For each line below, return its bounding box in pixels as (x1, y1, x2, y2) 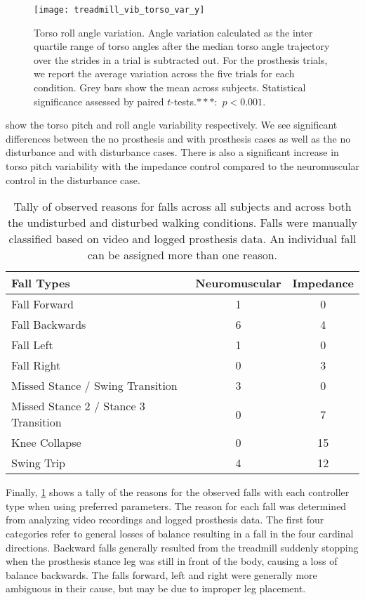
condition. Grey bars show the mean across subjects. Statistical (34, 80, 306, 95)
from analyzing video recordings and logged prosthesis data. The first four (6, 512, 324, 527)
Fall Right (11, 357, 61, 374)
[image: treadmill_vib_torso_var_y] (34, 5, 205, 15)
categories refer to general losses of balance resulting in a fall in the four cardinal (6, 526, 354, 540)
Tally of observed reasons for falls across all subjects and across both (13, 198, 352, 215)
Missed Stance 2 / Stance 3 (11, 398, 145, 415)
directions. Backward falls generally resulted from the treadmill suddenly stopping (6, 540, 359, 554)
